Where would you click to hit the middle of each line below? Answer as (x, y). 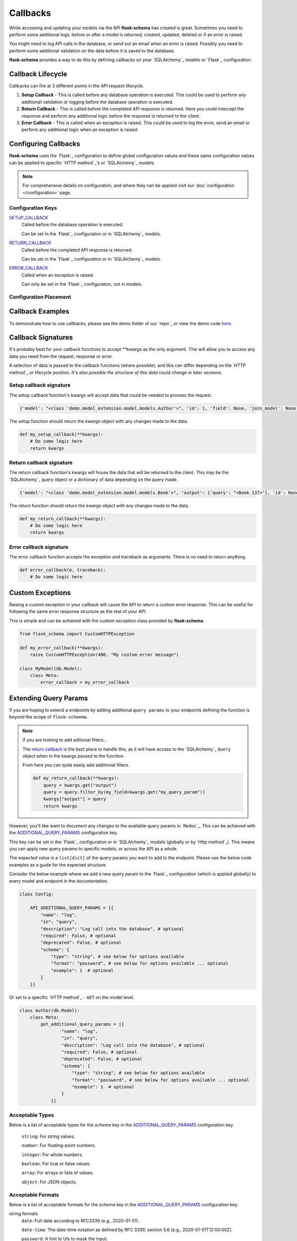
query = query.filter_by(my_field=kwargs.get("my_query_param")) (124, 792)
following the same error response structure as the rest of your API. (78, 612)
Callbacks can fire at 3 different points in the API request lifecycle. (76, 86)
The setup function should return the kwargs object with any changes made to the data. (99, 421)
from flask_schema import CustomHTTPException (77, 634)
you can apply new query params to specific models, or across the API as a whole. (94, 849)
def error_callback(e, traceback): (63, 570)
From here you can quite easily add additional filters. (76, 765)
